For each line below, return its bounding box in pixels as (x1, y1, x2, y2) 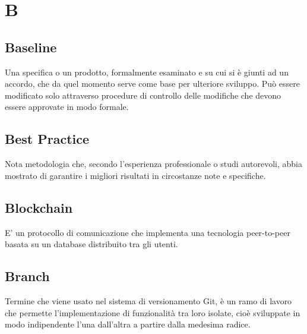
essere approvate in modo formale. (5, 100, 129, 113)
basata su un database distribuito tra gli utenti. (5, 238, 178, 250)
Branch (5, 267, 50, 285)
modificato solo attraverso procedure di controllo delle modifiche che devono (5, 89, 281, 101)
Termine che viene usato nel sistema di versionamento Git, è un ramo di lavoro (5, 294, 292, 307)
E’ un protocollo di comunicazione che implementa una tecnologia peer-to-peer (5, 226, 290, 238)
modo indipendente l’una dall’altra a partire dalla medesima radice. (5, 318, 251, 330)
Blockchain (5, 198, 73, 216)
